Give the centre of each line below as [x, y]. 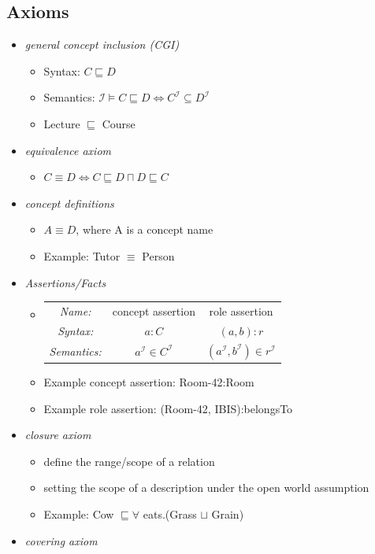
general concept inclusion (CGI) [102, 44]
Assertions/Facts [65, 282]
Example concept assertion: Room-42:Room [149, 382]
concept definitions [69, 203]
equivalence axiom [68, 150]
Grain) [228, 514]
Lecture [62, 123]
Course [119, 123]
